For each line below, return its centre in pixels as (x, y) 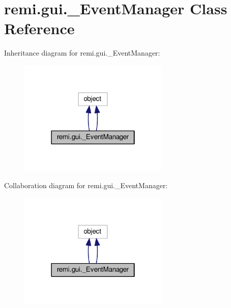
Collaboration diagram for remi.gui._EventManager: (86, 185)
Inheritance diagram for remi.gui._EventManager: (82, 53)
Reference (39, 28)
